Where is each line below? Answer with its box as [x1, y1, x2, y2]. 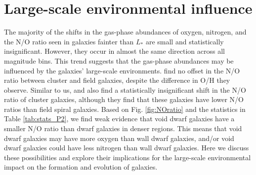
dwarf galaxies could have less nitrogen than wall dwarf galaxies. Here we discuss [4, 142, 249, 153]
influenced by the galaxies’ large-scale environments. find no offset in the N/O [4, 65, 240, 75]
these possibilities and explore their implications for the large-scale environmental [4, 152, 251, 162]
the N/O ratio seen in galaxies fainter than [4, 36, 134, 46]
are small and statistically [145, 36, 224, 46]
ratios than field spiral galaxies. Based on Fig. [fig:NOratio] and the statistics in [4, 104, 246, 114]
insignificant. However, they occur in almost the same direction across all [4, 46, 225, 56]
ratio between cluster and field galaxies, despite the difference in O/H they [4, 75, 230, 85]
